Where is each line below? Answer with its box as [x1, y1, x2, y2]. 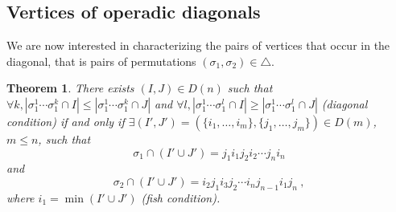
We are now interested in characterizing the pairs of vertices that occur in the [6, 37, 390, 54]
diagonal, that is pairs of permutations [6, 52, 196, 69]
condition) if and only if [6, 112, 125, 129]
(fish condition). [141, 189, 221, 206]
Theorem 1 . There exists [6, 79, 134, 96]
